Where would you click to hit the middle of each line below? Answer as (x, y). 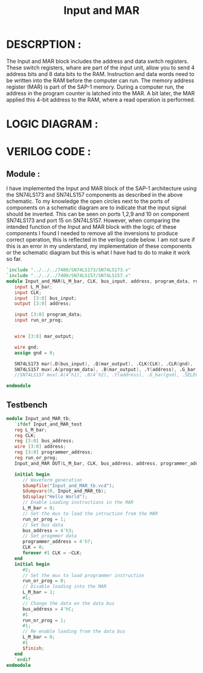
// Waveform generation (52, 480)
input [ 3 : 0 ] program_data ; (48, 314)
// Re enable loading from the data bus (74, 631)
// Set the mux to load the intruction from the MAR (90, 514)
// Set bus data (43, 525)
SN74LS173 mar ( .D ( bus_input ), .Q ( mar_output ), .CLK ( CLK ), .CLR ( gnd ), (104, 364)
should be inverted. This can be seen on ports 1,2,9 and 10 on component (98, 214)
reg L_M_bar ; (31, 430)
